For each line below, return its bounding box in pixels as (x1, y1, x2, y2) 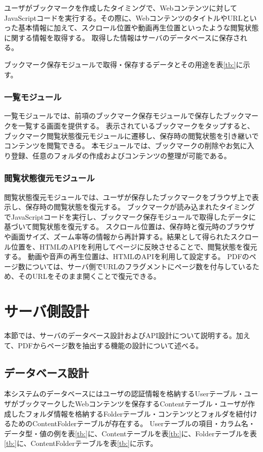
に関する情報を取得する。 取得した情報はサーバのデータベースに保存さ (4, 32, 240, 43)
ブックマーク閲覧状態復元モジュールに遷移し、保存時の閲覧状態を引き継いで (4, 130, 259, 141)
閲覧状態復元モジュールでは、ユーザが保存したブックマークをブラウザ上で (4, 191, 252, 202)
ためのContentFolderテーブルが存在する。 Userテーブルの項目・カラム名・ (11, 418, 255, 429)
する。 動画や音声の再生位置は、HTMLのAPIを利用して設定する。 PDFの (4, 251, 249, 262)
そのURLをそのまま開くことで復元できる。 (18, 271, 161, 281)
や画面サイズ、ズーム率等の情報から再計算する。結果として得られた (4, 231, 231, 241)
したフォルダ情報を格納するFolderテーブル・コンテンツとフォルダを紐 (11, 408, 243, 419)
